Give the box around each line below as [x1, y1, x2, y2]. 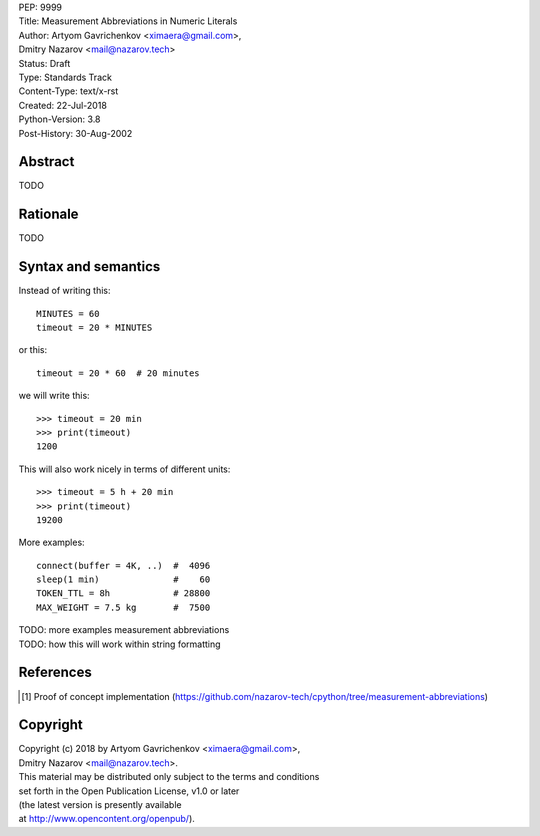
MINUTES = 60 [36, 308, 100, 319]
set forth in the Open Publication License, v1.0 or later [18, 785, 240, 797]
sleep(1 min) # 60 [36, 574, 211, 585]
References [18, 664, 92, 681]
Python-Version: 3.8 [18, 113, 101, 125]
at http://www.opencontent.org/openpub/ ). [18, 813, 195, 825]
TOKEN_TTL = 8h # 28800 [36, 588, 211, 599]
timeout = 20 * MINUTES [36, 322, 153, 334]
